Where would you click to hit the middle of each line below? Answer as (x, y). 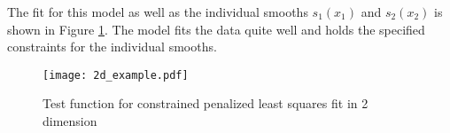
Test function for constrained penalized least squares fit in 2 (206, 103)
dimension (70, 121)
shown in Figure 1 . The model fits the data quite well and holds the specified (216, 29)
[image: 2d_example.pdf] (116, 75)
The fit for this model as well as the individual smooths (158, 12)
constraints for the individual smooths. (112, 47)
